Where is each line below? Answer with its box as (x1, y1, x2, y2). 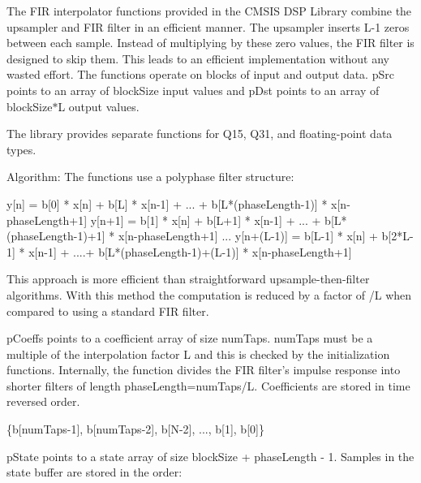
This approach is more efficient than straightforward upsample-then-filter (6, 270, 370, 287)
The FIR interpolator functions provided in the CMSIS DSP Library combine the (6, 2, 412, 19)
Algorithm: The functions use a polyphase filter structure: (6, 168, 294, 185)
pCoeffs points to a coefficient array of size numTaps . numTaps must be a (6, 330, 373, 347)
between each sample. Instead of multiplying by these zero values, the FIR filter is (6, 34, 415, 51)
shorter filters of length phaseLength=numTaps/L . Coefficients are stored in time (6, 377, 410, 394)
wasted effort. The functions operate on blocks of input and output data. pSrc (6, 66, 394, 83)
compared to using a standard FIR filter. (6, 302, 209, 319)
